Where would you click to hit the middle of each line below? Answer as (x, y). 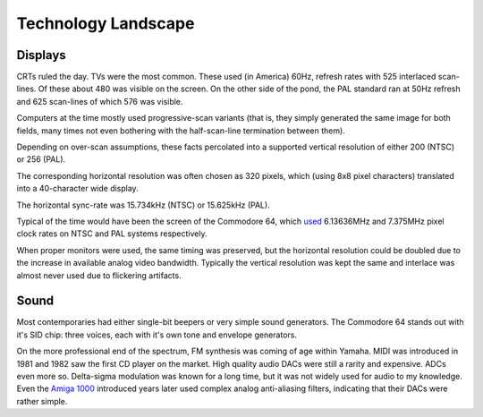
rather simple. (42, 401)
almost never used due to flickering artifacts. (99, 275)
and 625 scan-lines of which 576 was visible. (100, 101)
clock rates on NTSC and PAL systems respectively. (112, 234)
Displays (41, 55)
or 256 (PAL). (41, 159)
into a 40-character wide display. (77, 189)
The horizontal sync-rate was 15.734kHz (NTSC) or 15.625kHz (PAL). (143, 205)
